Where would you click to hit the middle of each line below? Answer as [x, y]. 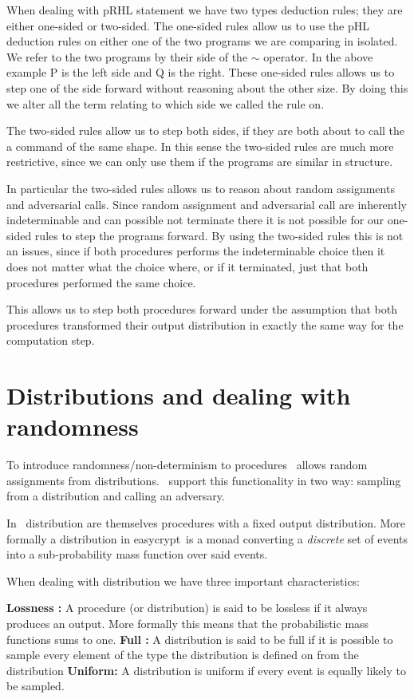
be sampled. [35, 686]
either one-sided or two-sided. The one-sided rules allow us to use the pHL [188, 25]
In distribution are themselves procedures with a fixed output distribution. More [206, 522]
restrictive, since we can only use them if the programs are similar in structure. [200, 162]
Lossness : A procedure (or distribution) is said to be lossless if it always [187, 608]
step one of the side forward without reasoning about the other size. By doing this [207, 87]
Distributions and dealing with [179, 395]
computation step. [51, 340]
